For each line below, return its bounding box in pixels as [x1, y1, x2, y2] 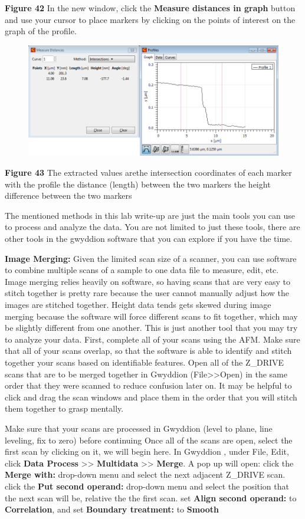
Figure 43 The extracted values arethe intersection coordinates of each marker [5, 166, 292, 179]
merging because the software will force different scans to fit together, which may [5, 310, 298, 322]
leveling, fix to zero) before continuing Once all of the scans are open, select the [5, 433, 293, 446]
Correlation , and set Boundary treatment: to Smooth [5, 503, 219, 515]
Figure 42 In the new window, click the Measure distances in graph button [5, 2, 296, 14]
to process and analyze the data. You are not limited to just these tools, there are [5, 221, 300, 233]
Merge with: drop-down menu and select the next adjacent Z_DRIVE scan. [5, 468, 286, 481]
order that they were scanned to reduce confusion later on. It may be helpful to [5, 379, 292, 392]
